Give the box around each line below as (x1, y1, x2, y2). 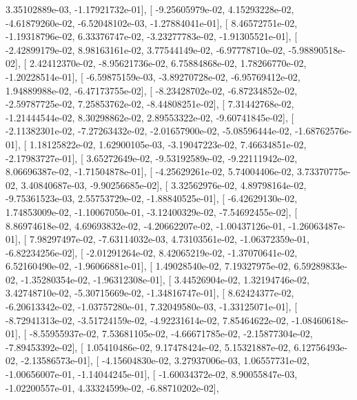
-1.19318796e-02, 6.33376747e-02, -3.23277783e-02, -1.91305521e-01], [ (6, 29, 298, 43)
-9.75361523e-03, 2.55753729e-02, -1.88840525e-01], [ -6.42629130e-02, (6, 191, 298, 206)
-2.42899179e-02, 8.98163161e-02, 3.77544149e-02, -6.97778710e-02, (6, 42, 285, 57)
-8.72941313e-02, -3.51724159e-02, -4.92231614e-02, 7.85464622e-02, (6, 312, 289, 327)
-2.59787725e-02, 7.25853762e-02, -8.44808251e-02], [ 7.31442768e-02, (6, 97, 294, 111)
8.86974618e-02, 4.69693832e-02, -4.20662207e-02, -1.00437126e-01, (6, 218, 285, 232)
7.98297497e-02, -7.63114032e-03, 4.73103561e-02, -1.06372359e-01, (29, 232, 309, 246)
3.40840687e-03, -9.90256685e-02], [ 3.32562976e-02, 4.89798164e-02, (21, 177, 307, 192)
